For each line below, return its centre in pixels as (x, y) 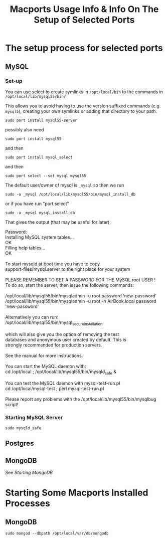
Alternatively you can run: (32, 317)
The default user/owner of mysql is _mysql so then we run (65, 185)
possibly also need (25, 129)
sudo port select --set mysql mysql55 (46, 176)
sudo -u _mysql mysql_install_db (40, 213)
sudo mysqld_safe (23, 428)
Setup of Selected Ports (84, 20)
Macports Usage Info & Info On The (84, 9)
